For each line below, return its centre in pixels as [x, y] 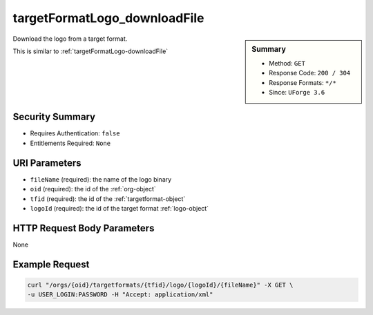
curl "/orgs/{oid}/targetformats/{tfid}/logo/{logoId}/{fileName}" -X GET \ [160, 285]
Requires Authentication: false [75, 133]
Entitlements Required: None [70, 143]
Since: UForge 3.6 [297, 92]
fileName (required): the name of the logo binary [101, 179]
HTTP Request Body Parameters [84, 228]
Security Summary [54, 117]
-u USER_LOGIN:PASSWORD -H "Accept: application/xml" [120, 295]
